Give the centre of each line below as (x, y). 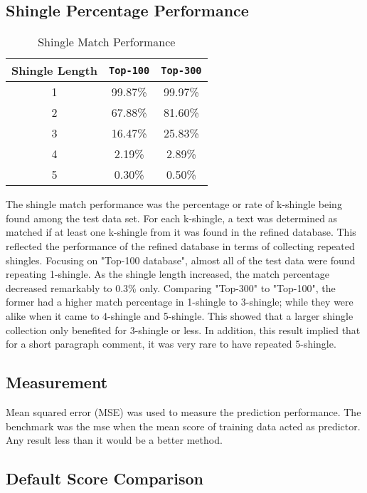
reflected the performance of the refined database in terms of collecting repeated (180, 245)
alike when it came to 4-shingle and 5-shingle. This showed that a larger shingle (180, 315)
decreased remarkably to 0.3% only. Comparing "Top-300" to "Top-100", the (171, 287)
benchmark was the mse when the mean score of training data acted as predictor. (183, 426)
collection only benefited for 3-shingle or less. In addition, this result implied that (183, 329)
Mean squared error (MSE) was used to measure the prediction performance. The (183, 411)
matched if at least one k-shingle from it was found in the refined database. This (181, 232)
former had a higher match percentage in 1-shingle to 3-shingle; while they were (180, 302)
